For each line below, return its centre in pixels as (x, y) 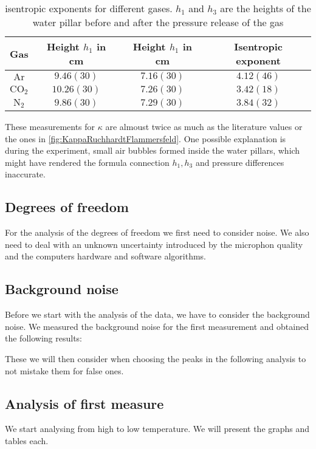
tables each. (27, 440)
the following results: (43, 338)
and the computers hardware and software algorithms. (105, 256)
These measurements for (50, 126)
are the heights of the (266, 8)
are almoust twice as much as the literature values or (204, 126)
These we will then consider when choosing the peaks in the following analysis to (156, 358)
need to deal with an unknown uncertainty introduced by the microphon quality (154, 244)
